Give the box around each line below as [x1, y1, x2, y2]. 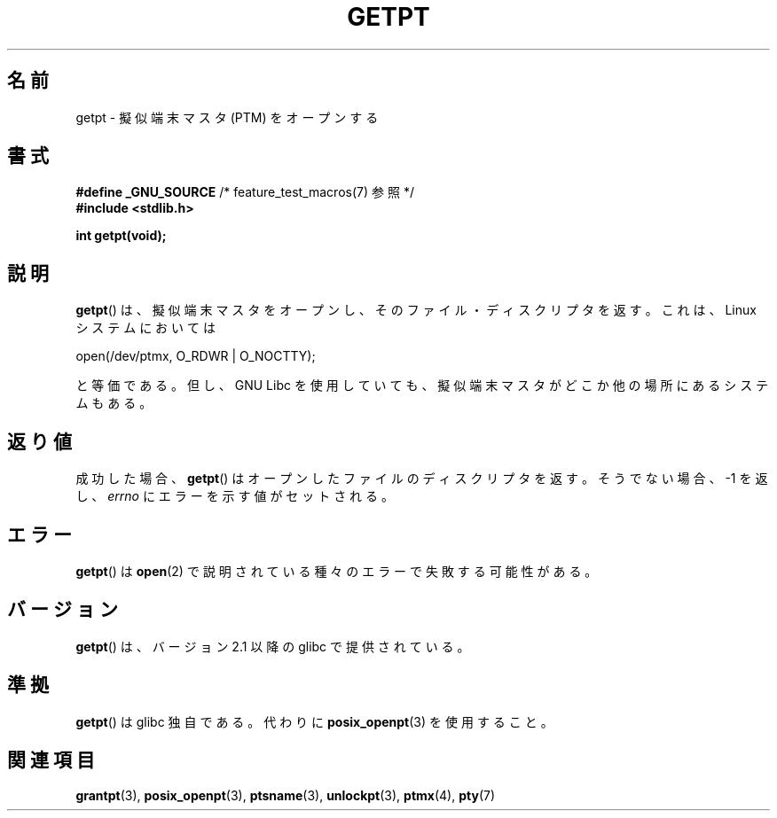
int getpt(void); [75, 228, 167, 244]
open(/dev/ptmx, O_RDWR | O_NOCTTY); [75, 348, 316, 364]
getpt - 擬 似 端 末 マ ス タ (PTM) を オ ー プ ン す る [75, 109, 379, 125]
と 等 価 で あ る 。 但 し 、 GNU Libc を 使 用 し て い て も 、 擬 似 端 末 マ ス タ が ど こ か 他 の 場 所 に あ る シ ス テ [75, 378, 769, 393]
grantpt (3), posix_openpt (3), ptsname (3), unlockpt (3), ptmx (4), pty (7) [75, 787, 496, 803]
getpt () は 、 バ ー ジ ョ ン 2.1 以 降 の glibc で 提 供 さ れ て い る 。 [75, 638, 470, 654]
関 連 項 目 [7, 749, 95, 772]
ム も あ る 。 [75, 395, 153, 411]
